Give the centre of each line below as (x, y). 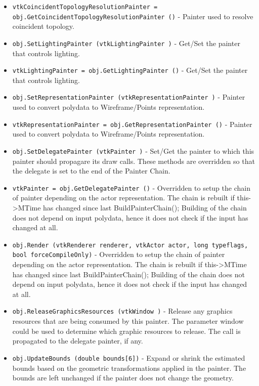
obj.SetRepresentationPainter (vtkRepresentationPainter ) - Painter (129, 97)
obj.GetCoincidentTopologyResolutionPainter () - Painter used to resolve (133, 16)
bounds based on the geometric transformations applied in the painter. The (129, 368)
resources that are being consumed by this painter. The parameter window (128, 321)
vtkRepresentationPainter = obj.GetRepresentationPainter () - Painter (132, 124)
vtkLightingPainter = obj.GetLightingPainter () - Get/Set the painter (130, 70)
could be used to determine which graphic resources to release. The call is (126, 331)
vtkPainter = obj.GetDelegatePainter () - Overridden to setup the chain (131, 187)
